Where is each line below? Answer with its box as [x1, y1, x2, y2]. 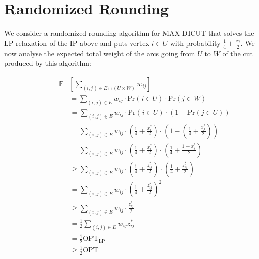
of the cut [222, 48, 253, 58]
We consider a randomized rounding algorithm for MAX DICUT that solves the [4, 28, 254, 38]
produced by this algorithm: [4, 58, 91, 68]
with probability [170, 37, 221, 48]
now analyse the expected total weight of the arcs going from [4, 48, 195, 58]
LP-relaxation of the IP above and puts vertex [4, 37, 149, 48]
